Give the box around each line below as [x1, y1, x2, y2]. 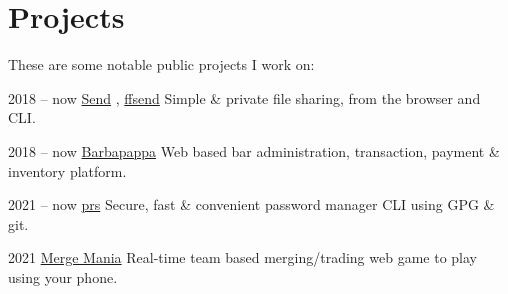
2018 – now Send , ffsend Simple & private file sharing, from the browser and [8, 87, 481, 108]
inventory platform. [8, 160, 127, 181]
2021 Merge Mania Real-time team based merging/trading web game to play [8, 247, 477, 268]
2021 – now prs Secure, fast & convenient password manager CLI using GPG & [8, 194, 495, 215]
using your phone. [8, 266, 118, 287]
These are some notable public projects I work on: [8, 54, 315, 75]
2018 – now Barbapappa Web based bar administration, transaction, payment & [8, 140, 500, 161]
